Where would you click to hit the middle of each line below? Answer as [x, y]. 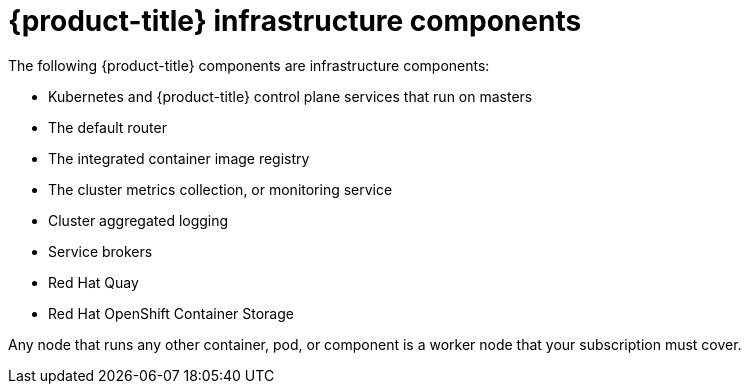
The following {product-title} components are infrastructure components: [249, 65]
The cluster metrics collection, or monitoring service [220, 189]
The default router [107, 127]
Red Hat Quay [93, 282]
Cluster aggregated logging [138, 220]
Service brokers [100, 251]
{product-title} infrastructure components [295, 21]
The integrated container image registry [179, 158]
